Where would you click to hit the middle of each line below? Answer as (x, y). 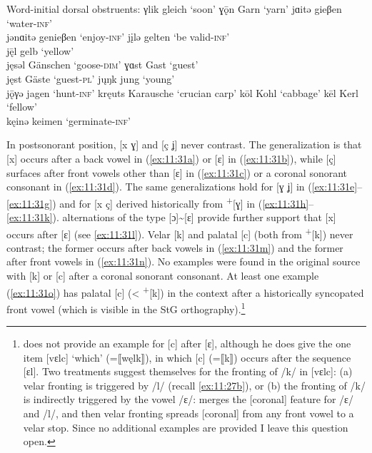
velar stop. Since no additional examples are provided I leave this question (186, 427)
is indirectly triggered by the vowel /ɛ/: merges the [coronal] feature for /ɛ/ (188, 399)
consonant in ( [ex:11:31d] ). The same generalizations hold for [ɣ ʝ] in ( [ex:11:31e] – (185, 187)
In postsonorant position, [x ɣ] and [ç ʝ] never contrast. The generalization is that (184, 144)
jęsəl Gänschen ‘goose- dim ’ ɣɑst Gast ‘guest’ (102, 65)
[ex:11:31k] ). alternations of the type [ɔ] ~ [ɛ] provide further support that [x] (171, 217)
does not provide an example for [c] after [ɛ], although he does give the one (187, 343)
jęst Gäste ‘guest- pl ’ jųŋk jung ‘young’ (91, 78)
